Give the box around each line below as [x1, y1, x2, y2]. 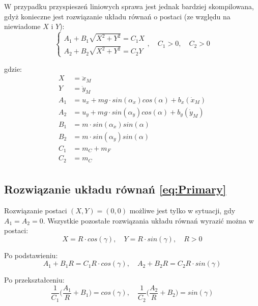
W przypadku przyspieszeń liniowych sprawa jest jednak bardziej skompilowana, [4, 1, 254, 11]
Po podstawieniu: [4, 249, 58, 260]
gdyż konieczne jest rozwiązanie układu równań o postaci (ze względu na [4, 11, 231, 21]
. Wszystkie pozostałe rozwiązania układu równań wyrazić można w [43, 215, 254, 226]
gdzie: [4, 63, 22, 74]
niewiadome [4, 21, 41, 32]
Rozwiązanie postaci [4, 205, 67, 216]
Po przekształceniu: [4, 274, 65, 285]
